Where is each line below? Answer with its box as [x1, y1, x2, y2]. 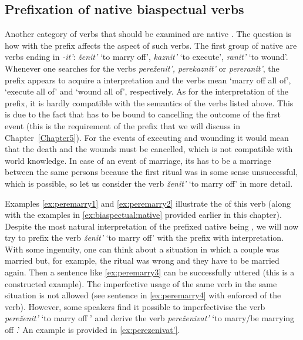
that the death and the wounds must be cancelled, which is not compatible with [5, 143, 293, 155]
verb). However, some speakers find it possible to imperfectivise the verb [5, 300, 265, 312]
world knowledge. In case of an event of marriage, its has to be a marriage [5, 154, 271, 166]
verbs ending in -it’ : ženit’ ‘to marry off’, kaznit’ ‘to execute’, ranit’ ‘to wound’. [5, 51, 288, 63]
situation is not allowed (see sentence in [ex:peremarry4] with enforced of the [5, 289, 281, 301]
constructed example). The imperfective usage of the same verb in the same [5, 277, 277, 289]
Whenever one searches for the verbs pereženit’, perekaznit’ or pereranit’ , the [5, 62, 280, 74]
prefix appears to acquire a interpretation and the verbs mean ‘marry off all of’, [5, 73, 291, 86]
